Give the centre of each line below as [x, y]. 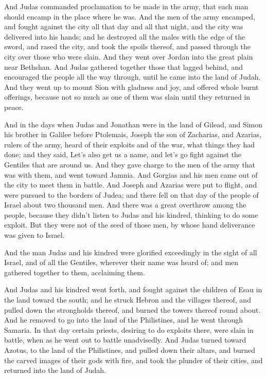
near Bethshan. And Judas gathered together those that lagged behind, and [123, 67]
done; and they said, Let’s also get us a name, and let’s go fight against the [123, 154]
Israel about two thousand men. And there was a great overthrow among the [125, 205]
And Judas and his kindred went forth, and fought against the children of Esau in [133, 289]
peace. [14, 107]
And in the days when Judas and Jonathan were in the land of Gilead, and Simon [133, 124]
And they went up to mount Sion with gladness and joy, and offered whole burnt [131, 87]
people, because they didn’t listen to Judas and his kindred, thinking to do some [131, 214]
